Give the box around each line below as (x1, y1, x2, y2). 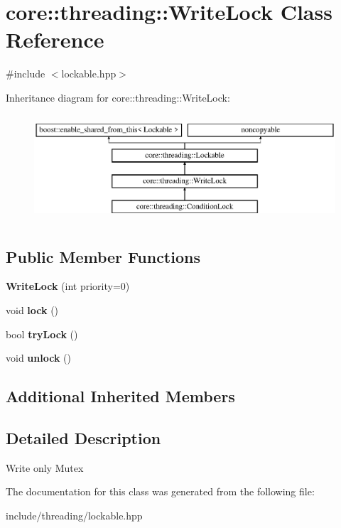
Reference (6, 25, 104, 54)
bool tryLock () (6, 326, 78, 341)
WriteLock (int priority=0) (6, 279, 130, 293)
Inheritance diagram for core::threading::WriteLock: (6, 90, 230, 104)
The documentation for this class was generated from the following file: (6, 484, 315, 499)
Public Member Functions (6, 245, 200, 267)
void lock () (6, 303, 59, 318)
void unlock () (6, 350, 71, 365)
